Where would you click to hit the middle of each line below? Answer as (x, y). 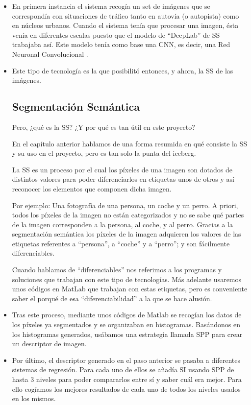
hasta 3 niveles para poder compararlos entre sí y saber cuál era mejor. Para (127, 379)
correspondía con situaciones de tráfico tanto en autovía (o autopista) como (125, 15)
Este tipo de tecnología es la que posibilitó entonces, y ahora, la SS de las (123, 70)
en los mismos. (34, 398)
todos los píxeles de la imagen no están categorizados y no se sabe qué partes (128, 215)
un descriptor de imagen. (49, 344)
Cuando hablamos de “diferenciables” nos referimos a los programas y (117, 270)
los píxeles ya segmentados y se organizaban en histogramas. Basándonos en (126, 324)
